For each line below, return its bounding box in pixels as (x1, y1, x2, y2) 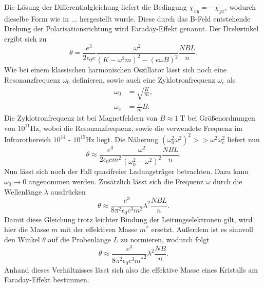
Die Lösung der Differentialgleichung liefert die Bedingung (4, 2, 187, 12)
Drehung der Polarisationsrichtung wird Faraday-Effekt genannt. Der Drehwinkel (4, 23, 259, 34)
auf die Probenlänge (48, 234, 111, 244)
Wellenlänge (4, 186, 42, 197)
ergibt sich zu (4, 33, 47, 44)
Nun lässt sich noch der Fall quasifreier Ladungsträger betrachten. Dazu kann (4, 166, 249, 177)
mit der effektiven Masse (60, 224, 138, 235)
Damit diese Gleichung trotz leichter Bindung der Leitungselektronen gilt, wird (4, 214, 253, 224)
